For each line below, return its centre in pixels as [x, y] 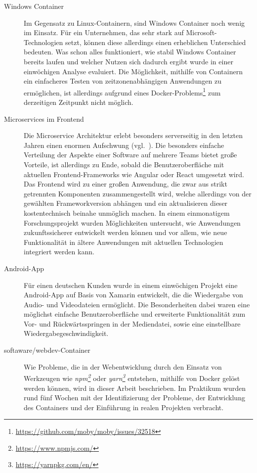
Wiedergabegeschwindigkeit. [66, 333]
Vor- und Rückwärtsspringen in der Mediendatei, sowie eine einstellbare [132, 323]
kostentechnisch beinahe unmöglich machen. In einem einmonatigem [127, 213]
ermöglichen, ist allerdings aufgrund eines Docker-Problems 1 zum [122, 92]
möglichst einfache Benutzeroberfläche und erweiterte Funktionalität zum [135, 314]
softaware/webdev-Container [47, 350]
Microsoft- [201, 32]
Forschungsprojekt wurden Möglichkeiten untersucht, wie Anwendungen [132, 222]
